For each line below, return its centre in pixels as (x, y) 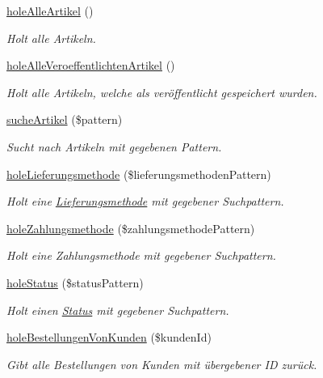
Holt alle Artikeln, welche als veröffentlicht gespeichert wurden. (162, 92)
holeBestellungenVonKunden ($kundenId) (109, 337)
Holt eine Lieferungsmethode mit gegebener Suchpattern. (145, 201)
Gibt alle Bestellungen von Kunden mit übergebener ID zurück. (162, 364)
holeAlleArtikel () (50, 11)
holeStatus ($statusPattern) (75, 282)
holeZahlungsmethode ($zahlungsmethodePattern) (131, 228)
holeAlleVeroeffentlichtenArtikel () (91, 65)
